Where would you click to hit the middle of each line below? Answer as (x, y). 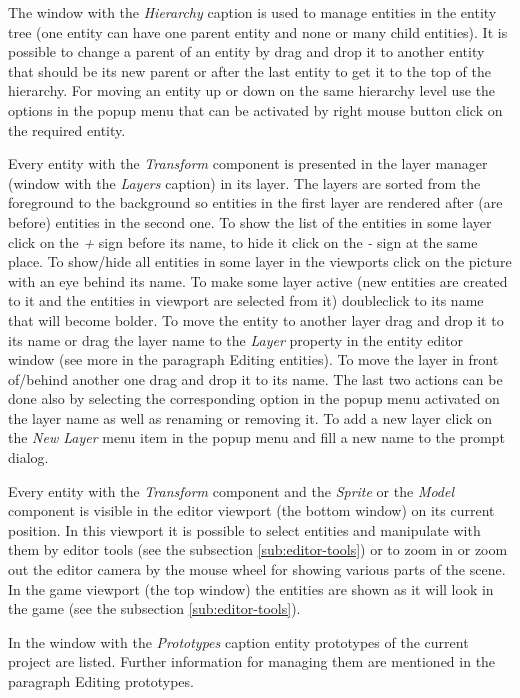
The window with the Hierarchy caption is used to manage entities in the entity (252, 12)
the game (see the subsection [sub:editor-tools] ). (154, 608)
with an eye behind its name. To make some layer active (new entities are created (258, 280)
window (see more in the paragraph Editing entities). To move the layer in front (253, 359)
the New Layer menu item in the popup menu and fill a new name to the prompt (256, 437)
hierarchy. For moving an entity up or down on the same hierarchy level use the (252, 90)
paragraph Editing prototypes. (101, 681)
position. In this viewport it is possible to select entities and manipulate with (244, 529)
